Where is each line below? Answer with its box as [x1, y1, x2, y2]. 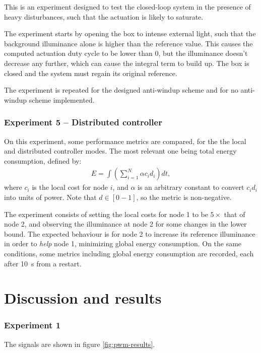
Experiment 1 [4, 319, 61, 331]
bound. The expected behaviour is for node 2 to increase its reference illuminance [4, 228, 255, 239]
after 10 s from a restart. [4, 258, 82, 268]
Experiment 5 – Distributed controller [4, 116, 162, 128]
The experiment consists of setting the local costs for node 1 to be [4, 208, 208, 219]
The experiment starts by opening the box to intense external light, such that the [4, 28, 256, 39]
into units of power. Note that [4, 191, 97, 202]
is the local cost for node [32, 182, 108, 192]
